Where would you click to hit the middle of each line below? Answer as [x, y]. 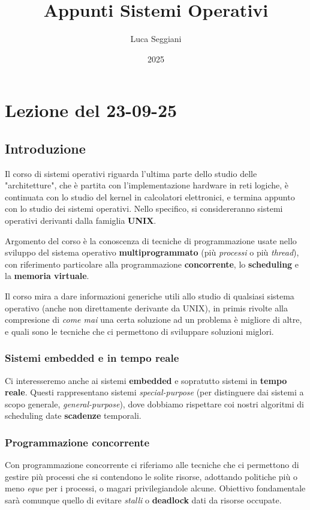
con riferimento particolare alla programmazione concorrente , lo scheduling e [152, 264]
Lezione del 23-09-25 [91, 110]
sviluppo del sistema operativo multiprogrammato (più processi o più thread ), [152, 252]
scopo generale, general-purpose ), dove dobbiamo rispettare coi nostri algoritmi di [154, 403]
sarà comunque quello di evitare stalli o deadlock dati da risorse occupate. [143, 500]
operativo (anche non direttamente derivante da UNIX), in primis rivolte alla [147, 307]
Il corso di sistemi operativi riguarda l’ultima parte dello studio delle [131, 173]
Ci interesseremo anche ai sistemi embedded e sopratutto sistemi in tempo [146, 380]
